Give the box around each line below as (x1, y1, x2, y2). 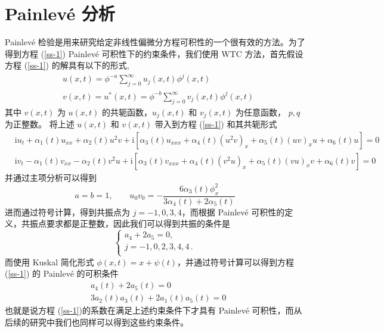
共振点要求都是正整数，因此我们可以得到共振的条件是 (21, 217, 230, 230)
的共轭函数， (102, 105, 153, 118)
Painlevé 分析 (5, 1, 115, 26)
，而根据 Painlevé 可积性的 (181, 205, 285, 218)
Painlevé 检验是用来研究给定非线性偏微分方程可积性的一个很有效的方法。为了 (5, 36, 305, 48)
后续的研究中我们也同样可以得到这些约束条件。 (5, 315, 188, 328)
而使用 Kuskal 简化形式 (5, 255, 94, 268)
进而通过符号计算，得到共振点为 (5, 205, 130, 218)
